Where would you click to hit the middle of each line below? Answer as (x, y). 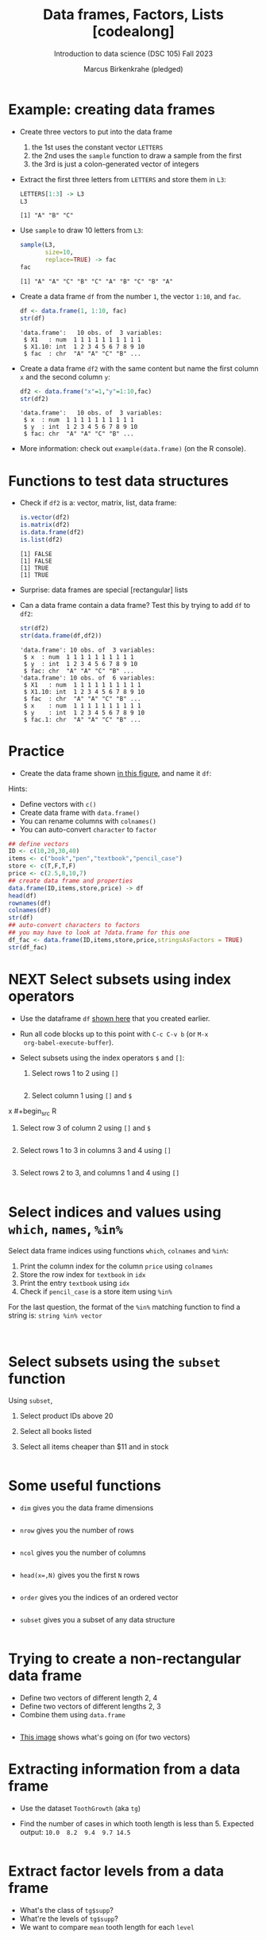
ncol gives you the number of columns (83, 1552)
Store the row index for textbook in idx (83, 1275)
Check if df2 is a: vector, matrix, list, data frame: (98, 503)
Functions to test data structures (118, 481)
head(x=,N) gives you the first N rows (80, 1575)
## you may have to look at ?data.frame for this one (99, 933)
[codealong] (133, 31)
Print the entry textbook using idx (75, 1284)
